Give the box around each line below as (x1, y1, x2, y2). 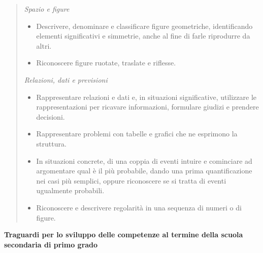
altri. (36, 40, 52, 51)
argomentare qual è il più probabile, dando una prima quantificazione (36, 165, 252, 176)
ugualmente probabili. (36, 185, 105, 196)
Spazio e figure (24, 4, 70, 14)
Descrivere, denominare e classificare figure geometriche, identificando (36, 20, 253, 31)
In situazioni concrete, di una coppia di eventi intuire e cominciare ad (36, 155, 252, 166)
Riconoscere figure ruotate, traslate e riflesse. (36, 57, 176, 68)
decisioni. (36, 111, 65, 122)
